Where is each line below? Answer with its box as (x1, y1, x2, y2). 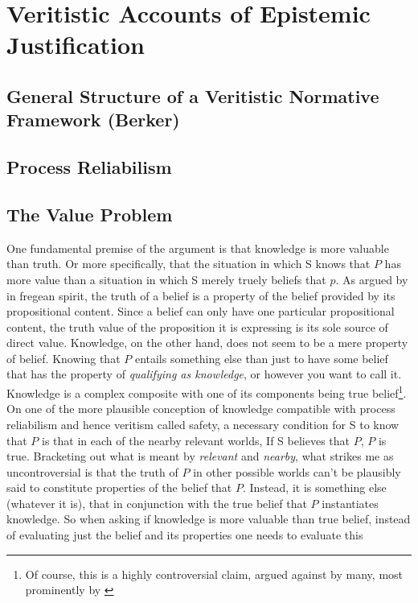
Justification (6, 28, 145, 61)
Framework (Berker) (6, 107, 180, 132)
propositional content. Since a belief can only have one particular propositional (6, 303, 395, 320)
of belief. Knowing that (6, 349, 121, 366)
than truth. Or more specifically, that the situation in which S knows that (6, 255, 371, 272)
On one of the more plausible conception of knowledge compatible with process (6, 400, 395, 417)
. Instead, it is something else (242, 479, 387, 496)
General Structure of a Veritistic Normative (6, 83, 379, 108)
